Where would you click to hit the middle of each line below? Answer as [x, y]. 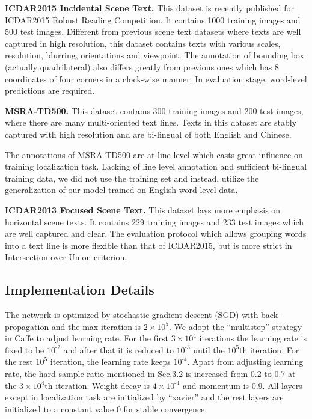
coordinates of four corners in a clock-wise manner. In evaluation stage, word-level [156, 78]
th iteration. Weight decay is [97, 385]
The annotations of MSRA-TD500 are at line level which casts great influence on [154, 154]
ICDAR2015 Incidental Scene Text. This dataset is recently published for [150, 8]
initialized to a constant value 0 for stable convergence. [106, 408]
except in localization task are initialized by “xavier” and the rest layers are [144, 397]
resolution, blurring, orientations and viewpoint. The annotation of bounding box [154, 55]
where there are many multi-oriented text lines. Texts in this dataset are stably [151, 122]
